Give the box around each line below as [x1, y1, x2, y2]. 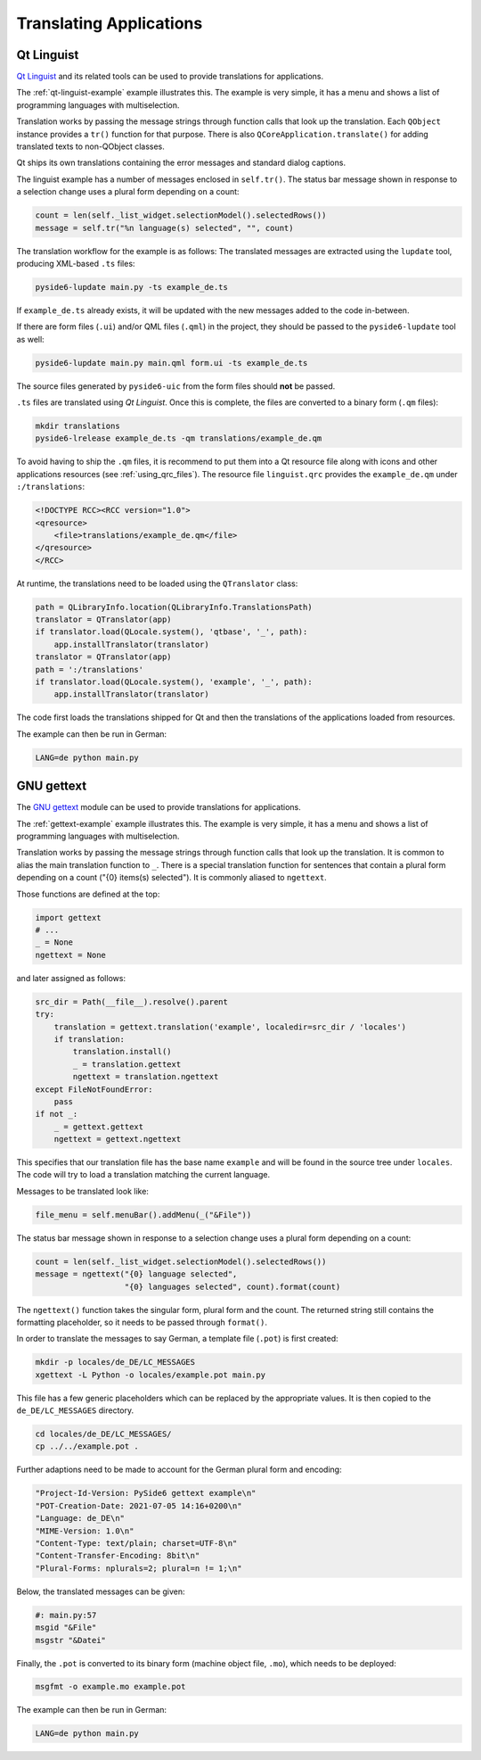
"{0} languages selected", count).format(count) [124, 1281, 341, 1292]
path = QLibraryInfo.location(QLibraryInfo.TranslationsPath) [35, 602, 313, 612]
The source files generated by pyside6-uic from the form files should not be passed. [16, 380, 336, 392]
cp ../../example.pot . [35, 1442, 140, 1451]
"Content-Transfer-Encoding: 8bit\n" [35, 1550, 200, 1561]
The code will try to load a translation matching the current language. [16, 1169, 271, 1180]
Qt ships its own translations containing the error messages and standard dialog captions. [16, 157, 346, 169]
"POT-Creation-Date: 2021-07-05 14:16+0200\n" [35, 1500, 242, 1511]
